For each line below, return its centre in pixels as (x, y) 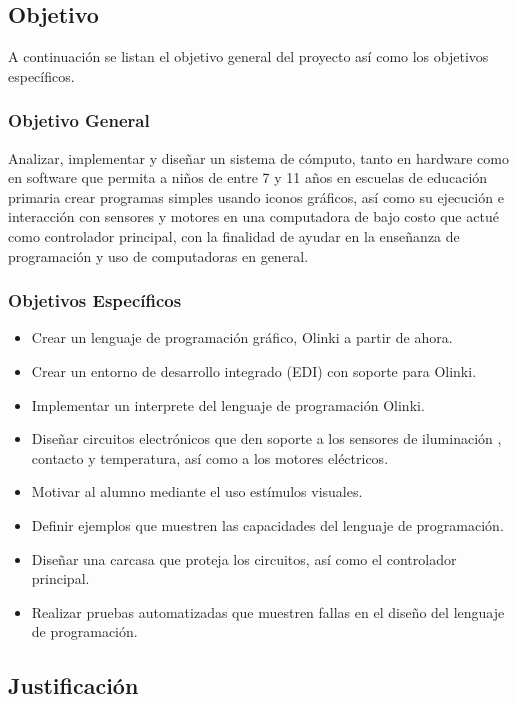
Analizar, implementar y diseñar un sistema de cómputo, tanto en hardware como (258, 157)
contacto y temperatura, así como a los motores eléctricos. (210, 457)
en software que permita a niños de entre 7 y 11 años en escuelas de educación (248, 177)
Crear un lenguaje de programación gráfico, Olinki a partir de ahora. (242, 337)
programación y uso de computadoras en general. (158, 255)
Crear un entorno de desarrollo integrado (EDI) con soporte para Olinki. (254, 370)
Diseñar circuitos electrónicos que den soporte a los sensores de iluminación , (266, 438)
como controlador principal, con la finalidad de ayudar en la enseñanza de (234, 235)
